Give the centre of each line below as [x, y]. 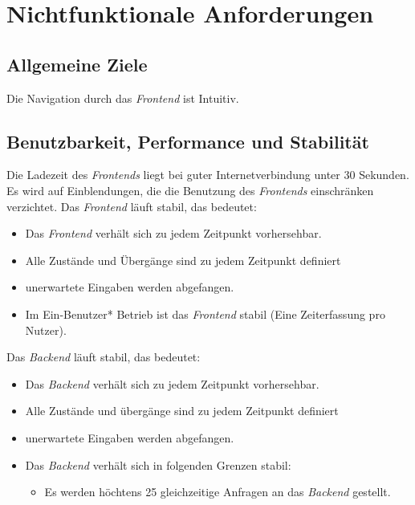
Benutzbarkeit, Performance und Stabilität [188, 141]
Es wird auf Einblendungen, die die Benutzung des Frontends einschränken [190, 190]
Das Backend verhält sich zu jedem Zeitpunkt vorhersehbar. [172, 383]
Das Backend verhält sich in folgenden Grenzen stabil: [158, 464]
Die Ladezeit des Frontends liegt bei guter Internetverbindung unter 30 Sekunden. [208, 175]
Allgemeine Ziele [77, 64]
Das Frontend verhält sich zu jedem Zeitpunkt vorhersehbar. [173, 233]
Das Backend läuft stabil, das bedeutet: [104, 357]
